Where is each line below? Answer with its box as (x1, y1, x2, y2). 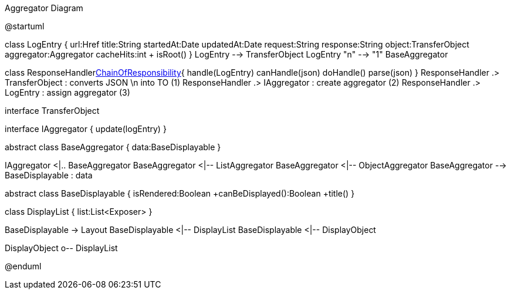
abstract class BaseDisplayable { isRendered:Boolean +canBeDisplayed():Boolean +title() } (5, 188, 355, 198)
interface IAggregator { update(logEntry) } (5, 124, 167, 134)
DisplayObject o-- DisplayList (5, 243, 118, 253)
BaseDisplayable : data (5, 170, 93, 180)
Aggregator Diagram (5, 3, 83, 13)
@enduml (5, 261, 42, 271)
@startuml (5, 21, 45, 31)
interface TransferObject (5, 106, 100, 116)
